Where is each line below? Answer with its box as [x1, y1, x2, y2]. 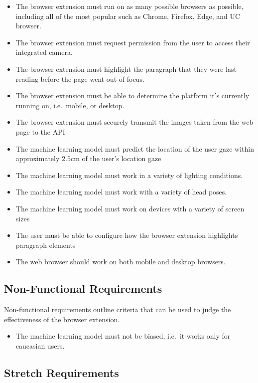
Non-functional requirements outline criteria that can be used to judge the [4, 304, 231, 315]
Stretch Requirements [4, 365, 119, 380]
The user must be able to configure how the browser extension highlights [15, 230, 238, 240]
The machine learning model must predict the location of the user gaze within [15, 143, 254, 154]
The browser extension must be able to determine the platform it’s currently [15, 90, 250, 101]
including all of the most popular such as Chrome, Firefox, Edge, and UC [15, 10, 241, 21]
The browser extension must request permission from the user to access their [15, 37, 250, 47]
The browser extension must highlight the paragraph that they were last [15, 63, 237, 74]
